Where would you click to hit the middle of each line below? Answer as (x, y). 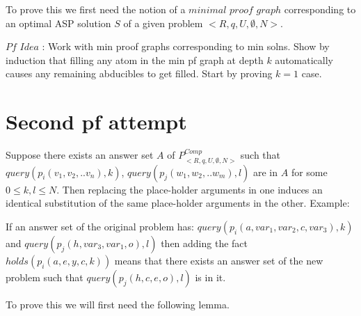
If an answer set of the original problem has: (100, 226)
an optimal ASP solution (58, 23)
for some (309, 172)
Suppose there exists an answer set (80, 155)
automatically (304, 60)
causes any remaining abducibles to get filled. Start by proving (139, 73)
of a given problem (163, 23)
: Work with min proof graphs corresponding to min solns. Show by (186, 46)
